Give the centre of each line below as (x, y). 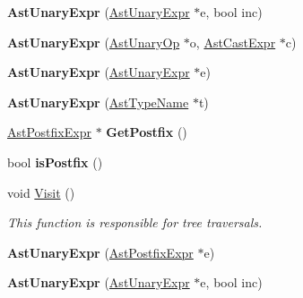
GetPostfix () (147, 132)
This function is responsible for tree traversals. (135, 222)
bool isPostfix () (55, 162)
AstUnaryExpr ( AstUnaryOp (94, 42)
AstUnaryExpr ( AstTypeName (98, 102)
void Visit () (41, 192)
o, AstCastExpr (233, 42)
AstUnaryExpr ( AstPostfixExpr (100, 252)
